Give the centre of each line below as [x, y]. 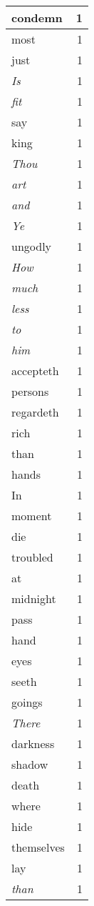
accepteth [35, 370]
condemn [37, 18]
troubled [32, 557]
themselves [38, 847]
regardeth [35, 412]
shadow [30, 764]
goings [27, 702]
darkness [33, 743]
